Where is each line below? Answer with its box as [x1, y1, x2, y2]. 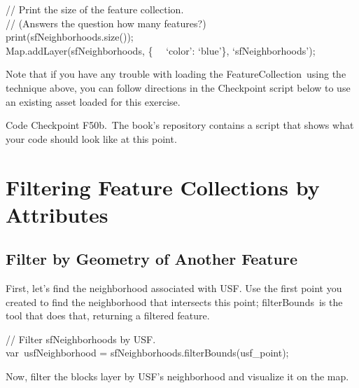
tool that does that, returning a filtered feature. [6, 308, 210, 323]
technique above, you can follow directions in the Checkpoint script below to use [6, 80, 351, 95]
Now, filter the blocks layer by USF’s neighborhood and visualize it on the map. [6, 369, 349, 384]
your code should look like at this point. [6, 131, 177, 146]
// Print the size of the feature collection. [6, 2, 184, 16]
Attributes [6, 200, 108, 228]
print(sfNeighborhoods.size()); [6, 29, 134, 44]
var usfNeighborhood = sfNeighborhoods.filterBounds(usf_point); [6, 345, 289, 360]
